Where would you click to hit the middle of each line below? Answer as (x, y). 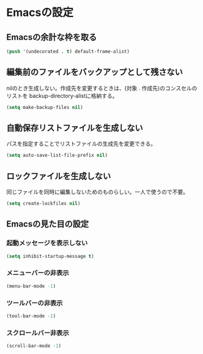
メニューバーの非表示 (38, 273)
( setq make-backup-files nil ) (45, 107)
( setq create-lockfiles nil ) (43, 204)
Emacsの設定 (40, 13)
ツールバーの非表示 (35, 303)
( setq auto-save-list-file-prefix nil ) (57, 156)
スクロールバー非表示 (38, 333)
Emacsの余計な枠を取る (52, 37)
